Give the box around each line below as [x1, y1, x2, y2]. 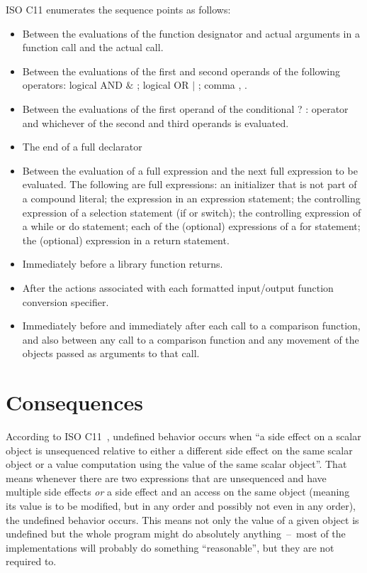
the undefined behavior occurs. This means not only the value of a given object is [6, 512, 359, 527]
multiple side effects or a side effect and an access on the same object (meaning [6, 484, 350, 499]
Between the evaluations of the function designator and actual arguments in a [22, 26, 360, 40]
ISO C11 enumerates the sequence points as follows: [6, 2, 231, 16]
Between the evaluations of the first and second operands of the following [22, 63, 340, 78]
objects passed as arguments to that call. [22, 346, 200, 361]
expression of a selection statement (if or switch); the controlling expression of [22, 204, 361, 219]
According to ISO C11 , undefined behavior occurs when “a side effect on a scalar [6, 429, 361, 443]
